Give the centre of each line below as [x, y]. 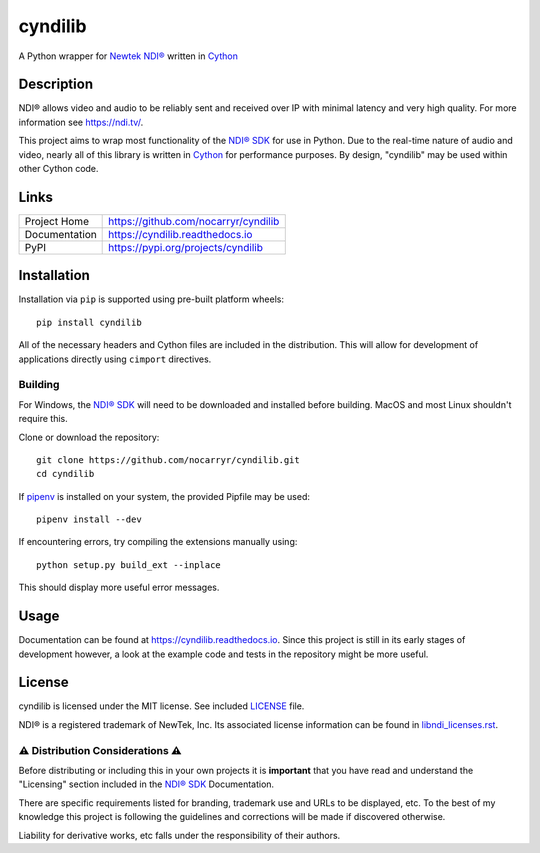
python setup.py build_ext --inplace [129, 564]
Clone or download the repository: [89, 437]
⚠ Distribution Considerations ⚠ [100, 750]
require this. [43, 419]
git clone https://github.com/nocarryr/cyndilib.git [168, 459]
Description [56, 84]
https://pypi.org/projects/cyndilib [186, 247]
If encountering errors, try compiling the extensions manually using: [158, 542]
